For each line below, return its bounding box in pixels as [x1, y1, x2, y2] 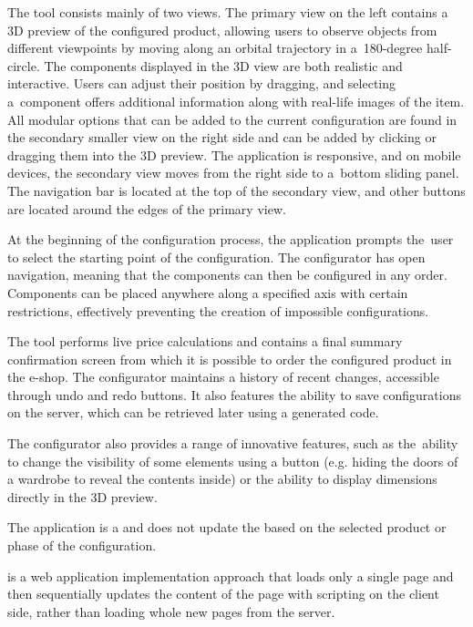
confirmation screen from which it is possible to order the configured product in [7, 349, 452, 368]
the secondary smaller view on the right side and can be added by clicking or [7, 128, 437, 147]
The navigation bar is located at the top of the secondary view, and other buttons [7, 180, 466, 200]
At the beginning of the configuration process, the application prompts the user [7, 230, 454, 249]
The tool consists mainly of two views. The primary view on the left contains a [7, 3, 448, 21]
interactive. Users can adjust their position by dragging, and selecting [7, 74, 396, 93]
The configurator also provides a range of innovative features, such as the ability [7, 434, 458, 453]
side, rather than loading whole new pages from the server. [7, 601, 335, 621]
